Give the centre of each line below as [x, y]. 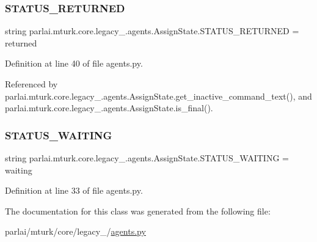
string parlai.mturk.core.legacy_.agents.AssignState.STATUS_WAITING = [147, 158]
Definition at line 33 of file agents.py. [74, 190]
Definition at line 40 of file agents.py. [74, 63]
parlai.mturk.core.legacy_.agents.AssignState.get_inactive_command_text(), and [158, 96]
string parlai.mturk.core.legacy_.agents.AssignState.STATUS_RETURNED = [152, 31]
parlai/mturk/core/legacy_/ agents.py [75, 231]
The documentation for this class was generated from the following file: [138, 211]
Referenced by [31, 84]
